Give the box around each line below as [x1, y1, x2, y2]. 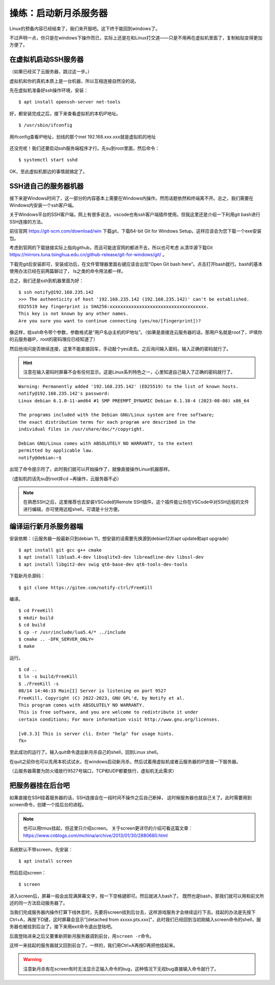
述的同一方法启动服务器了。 [9, 899, 68, 906]
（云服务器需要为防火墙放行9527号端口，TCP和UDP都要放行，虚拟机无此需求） [9, 768, 177, 774]
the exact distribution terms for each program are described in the [18, 419, 196, 425]
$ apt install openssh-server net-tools [18, 99, 121, 105]
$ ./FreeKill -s [18, 680, 59, 687]
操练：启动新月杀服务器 [9, 8, 108, 19]
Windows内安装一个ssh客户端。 [9, 202, 77, 208]
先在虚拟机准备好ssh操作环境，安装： [9, 87, 89, 94]
